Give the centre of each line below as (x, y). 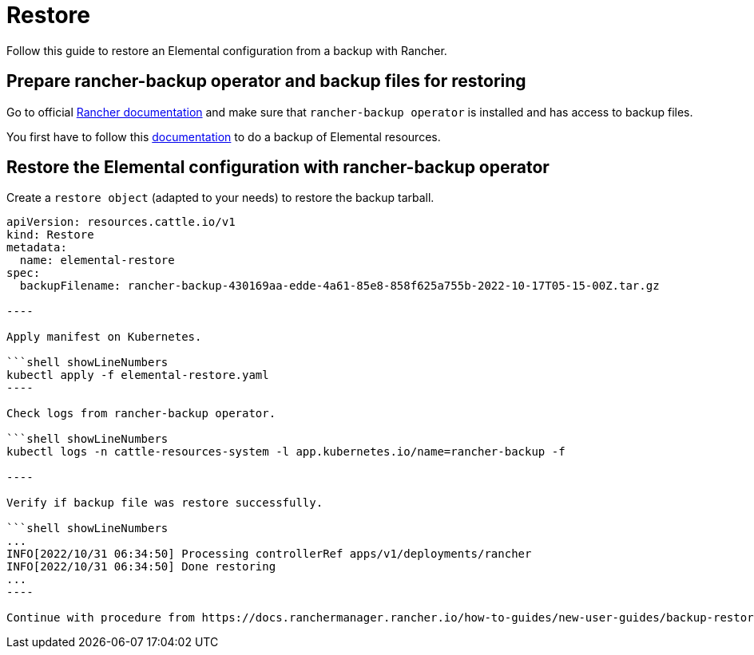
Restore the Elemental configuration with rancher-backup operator (278, 168)
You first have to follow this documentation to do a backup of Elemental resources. (224, 136)
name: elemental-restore (97, 260)
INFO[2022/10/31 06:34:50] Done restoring (141, 567)
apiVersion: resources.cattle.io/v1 (121, 222)
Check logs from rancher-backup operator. (141, 414)
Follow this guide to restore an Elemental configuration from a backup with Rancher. (227, 50)
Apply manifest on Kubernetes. (104, 337)
